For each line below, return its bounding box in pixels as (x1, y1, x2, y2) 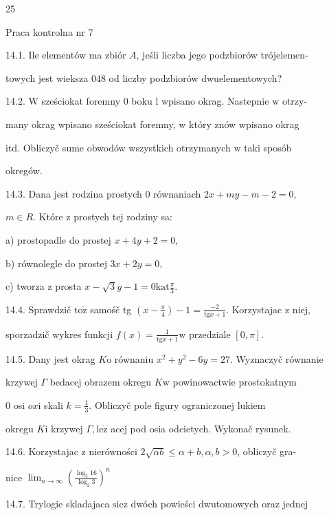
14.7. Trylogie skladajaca (5, 496, 110, 511)
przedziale (188, 326, 231, 341)
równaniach (153, 186, 201, 200)
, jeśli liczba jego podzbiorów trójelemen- (136, 48, 308, 62)
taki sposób (244, 140, 292, 154)
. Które (33, 209, 63, 224)
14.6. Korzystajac (5, 444, 78, 459)
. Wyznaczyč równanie (229, 351, 324, 366)
